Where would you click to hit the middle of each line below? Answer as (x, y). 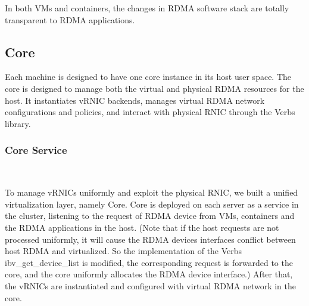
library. (18, 123)
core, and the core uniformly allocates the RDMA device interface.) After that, (149, 274)
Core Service (36, 150)
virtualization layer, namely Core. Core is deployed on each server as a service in (152, 204)
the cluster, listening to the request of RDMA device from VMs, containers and (150, 216)
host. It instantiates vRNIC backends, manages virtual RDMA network (135, 100)
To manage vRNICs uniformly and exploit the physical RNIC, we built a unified (152, 192)
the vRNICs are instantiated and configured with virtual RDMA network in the (150, 285)
